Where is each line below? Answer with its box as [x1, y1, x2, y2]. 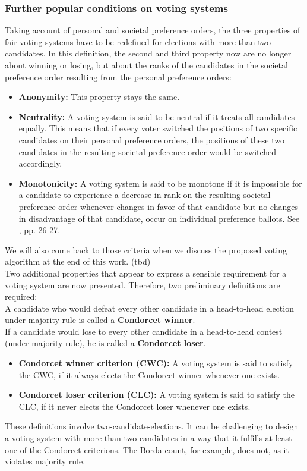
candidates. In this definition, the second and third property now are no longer [5, 47, 292, 59]
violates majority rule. [5, 455, 86, 467]
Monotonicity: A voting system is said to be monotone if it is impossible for [18, 177, 302, 189]
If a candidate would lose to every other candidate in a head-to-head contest [5, 325, 283, 337]
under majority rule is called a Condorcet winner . [5, 313, 195, 326]
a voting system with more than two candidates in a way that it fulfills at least [5, 432, 292, 444]
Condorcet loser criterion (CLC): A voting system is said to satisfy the [18, 388, 295, 401]
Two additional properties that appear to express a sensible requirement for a [5, 266, 287, 279]
